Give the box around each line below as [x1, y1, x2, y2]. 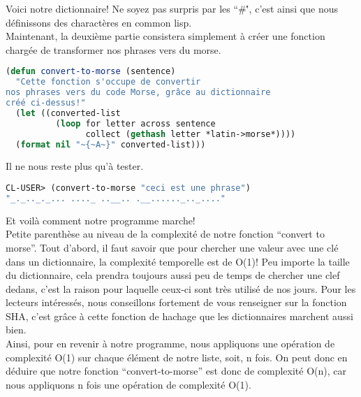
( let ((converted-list [15, 108, 121, 118]
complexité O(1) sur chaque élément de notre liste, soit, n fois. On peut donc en [6, 349, 348, 364]
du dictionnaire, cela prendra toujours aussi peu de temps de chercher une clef [6, 268, 340, 282]
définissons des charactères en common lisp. [6, 15, 192, 29]
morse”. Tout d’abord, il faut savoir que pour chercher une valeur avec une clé [6, 240, 339, 254]
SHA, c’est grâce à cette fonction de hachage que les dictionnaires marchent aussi [6, 308, 353, 323]
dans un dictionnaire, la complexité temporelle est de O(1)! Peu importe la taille [6, 254, 350, 268]
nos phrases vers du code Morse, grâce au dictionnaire [6, 87, 271, 98]
